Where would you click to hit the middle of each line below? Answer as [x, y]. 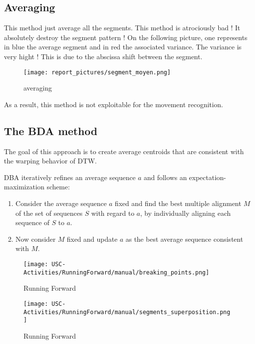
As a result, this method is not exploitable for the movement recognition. [114, 104]
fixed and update [92, 239]
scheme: [58, 187]
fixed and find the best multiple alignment [178, 203]
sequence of [33, 222]
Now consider [35, 239]
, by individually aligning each [185, 213]
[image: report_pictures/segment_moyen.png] [97, 72]
